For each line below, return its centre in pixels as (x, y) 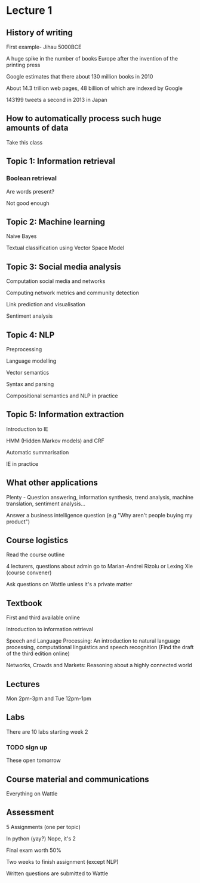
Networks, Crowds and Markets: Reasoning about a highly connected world (99, 665)
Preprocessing (24, 349)
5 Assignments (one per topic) (43, 827)
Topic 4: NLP (30, 335)
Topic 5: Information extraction (65, 415)
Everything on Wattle (32, 793)
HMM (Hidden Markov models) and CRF (55, 441)
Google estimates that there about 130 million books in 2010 (80, 76)
